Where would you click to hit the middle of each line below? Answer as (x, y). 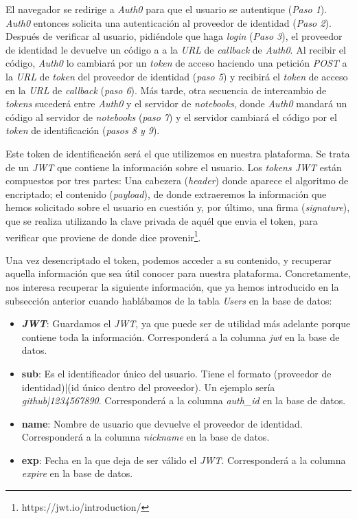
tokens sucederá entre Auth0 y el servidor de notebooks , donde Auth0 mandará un (176, 103)
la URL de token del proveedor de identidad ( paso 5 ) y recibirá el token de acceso (177, 76)
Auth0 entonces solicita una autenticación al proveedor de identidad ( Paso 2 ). (169, 22)
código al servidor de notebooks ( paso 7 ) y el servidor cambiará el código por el (171, 117)
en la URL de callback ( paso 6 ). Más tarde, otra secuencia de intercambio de (166, 90)
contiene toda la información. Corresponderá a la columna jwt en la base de (181, 336)
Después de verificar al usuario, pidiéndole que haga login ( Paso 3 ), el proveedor (174, 36)
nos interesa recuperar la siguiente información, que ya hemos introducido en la (172, 286)
